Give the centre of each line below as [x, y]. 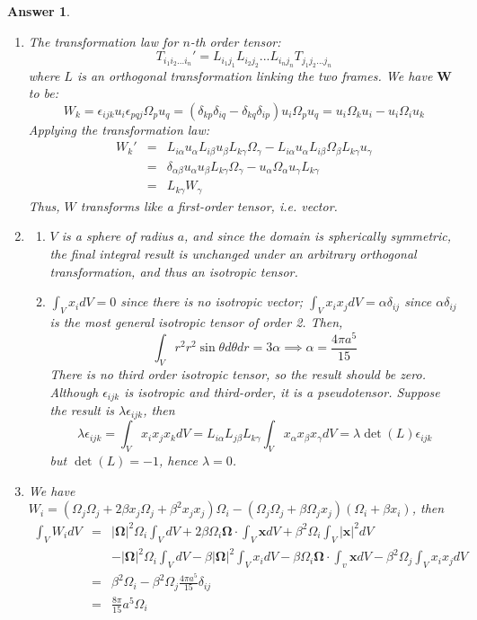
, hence [178, 461]
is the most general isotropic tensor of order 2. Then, [196, 322]
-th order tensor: [235, 41]
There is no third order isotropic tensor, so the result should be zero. [238, 373]
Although [74, 391]
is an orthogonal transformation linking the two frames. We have [255, 75]
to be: [44, 93]
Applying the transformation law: [119, 129]
